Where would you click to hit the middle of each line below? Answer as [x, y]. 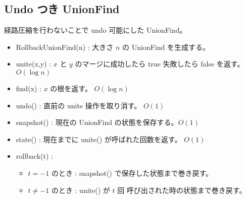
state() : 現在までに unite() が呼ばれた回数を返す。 [99, 139]
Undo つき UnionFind [62, 9]
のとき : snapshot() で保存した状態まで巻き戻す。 [132, 173]
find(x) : [29, 88]
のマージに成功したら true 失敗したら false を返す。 [160, 64]
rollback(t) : [34, 156]
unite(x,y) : [34, 64]
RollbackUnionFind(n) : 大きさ [65, 47]
